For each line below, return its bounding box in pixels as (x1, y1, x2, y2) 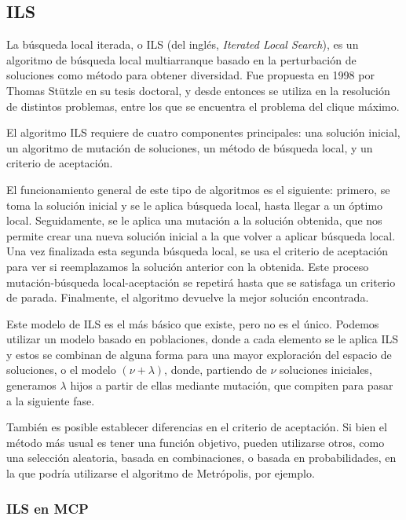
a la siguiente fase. (6, 392, 95, 408)
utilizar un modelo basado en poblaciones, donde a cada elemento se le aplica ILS (6, 331, 398, 347)
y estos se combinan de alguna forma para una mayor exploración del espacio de (6, 346, 392, 362)
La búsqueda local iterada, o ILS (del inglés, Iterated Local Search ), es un (6, 36, 359, 53)
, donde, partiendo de (164, 361, 267, 378)
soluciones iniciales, (280, 361, 372, 378)
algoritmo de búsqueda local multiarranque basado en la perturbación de (6, 51, 357, 68)
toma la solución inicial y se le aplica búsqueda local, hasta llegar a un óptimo (6, 196, 383, 213)
